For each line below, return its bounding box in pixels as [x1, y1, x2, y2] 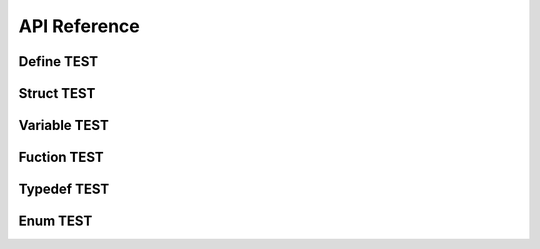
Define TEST [18, 53, 99, 70]
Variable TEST [18, 117, 109, 134]
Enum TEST [18, 213, 93, 230]
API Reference [18, 15, 140, 37]
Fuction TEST [18, 149, 104, 166]
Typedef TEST [18, 181, 110, 198]
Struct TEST [18, 85, 96, 102]
